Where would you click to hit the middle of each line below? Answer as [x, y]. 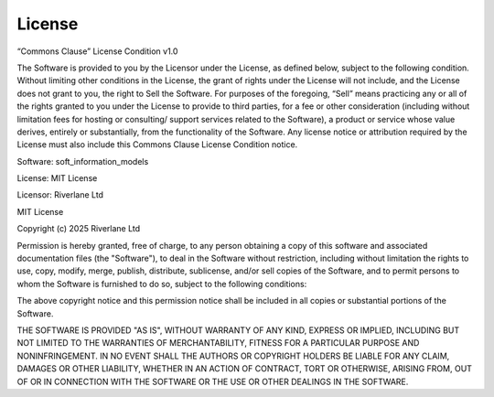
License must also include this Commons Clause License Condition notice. [157, 145]
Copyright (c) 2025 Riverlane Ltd [79, 229]
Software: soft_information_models [83, 161]
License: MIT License [57, 178]
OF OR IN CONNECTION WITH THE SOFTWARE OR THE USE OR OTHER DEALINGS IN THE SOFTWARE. [213, 381]
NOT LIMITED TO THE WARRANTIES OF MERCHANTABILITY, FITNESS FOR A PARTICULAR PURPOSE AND [218, 343]
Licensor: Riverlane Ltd [60, 195]
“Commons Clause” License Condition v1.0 [97, 51]
